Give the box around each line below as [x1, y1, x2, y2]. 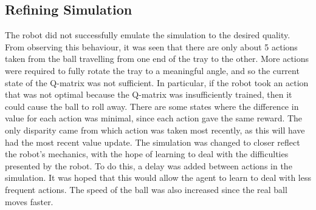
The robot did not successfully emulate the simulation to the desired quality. [5, 29, 290, 41]
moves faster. [5, 195, 53, 208]
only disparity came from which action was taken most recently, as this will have [5, 123, 305, 136]
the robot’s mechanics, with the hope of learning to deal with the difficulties [5, 147, 289, 160]
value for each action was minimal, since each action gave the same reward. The [5, 112, 303, 124]
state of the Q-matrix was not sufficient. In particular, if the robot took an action [5, 76, 309, 89]
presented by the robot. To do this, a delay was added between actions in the [5, 159, 292, 172]
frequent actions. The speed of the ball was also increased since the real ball [5, 183, 287, 195]
